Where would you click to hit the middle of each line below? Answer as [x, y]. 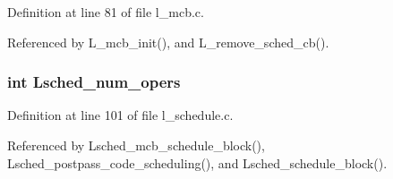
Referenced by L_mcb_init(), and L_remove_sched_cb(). [168, 42]
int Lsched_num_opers [94, 82]
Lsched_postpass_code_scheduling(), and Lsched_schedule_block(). [197, 162]
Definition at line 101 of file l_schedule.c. [120, 115]
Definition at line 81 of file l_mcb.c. [106, 12]
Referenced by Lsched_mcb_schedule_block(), [136, 145]
